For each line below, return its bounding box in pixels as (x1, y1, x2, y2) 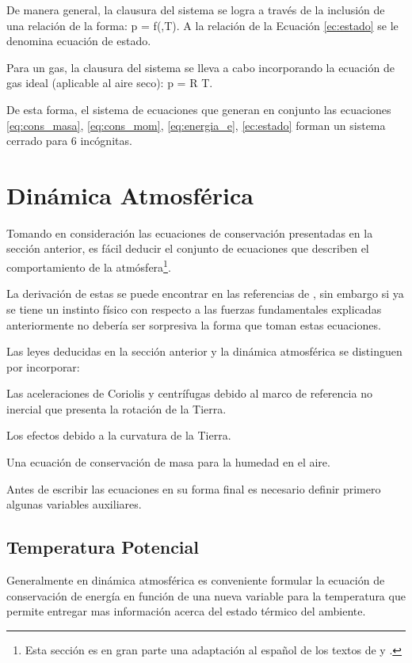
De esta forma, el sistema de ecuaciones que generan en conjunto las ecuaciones (6, 101, 391, 117)
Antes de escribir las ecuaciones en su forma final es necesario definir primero (6, 480, 381, 497)
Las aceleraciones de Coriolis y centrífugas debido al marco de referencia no (6, 385, 372, 402)
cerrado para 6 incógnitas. (6, 132, 132, 149)
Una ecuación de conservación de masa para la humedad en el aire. (6, 454, 330, 471)
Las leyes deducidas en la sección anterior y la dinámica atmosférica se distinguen (6, 343, 402, 360)
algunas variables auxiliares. (6, 496, 142, 512)
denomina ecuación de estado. (6, 32, 151, 49)
